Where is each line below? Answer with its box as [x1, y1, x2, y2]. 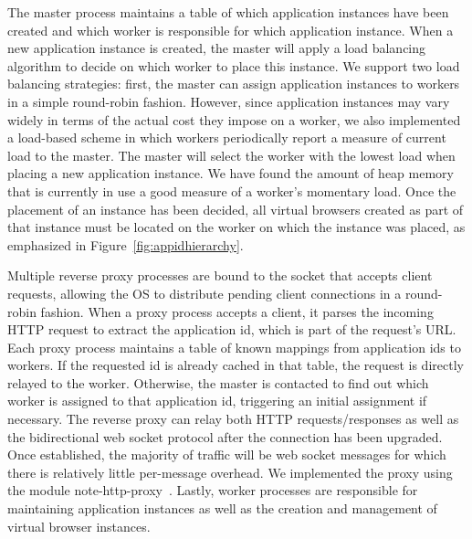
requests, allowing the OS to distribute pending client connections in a [7, 283, 402, 302]
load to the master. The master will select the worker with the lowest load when [7, 145, 456, 164]
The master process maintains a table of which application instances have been [7, 3, 449, 21]
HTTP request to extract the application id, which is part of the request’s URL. [7, 320, 456, 339]
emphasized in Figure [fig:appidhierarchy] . [7, 235, 244, 254]
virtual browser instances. [7, 516, 151, 535]
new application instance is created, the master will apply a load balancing [7, 38, 426, 58]
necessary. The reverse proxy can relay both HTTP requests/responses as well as [7, 409, 459, 428]
